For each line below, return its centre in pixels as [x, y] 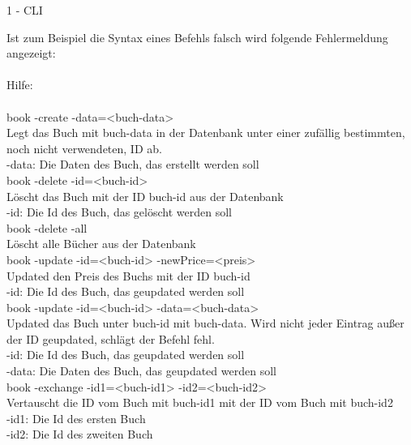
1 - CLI [25, 10]
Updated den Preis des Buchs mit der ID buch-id [128, 275]
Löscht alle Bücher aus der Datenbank [101, 244]
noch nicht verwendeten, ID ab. [84, 148]
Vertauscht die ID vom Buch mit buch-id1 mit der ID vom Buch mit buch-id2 [200, 402]
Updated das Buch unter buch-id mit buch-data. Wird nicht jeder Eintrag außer [205, 323]
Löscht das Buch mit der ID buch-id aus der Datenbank [145, 196]
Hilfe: [20, 85]
